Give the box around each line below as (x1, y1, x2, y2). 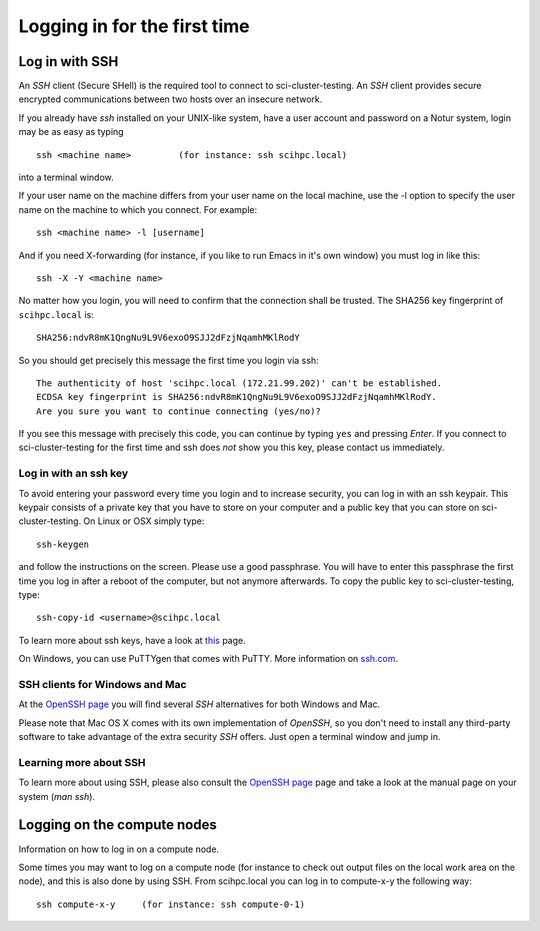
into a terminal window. (18, 171, 114, 184)
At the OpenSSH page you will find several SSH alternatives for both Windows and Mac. (18, 698, 381, 710)
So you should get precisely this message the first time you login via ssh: (18, 354, 319, 366)
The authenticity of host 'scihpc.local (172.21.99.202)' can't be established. (36, 377, 443, 389)
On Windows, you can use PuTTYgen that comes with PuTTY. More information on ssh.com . (18, 653, 399, 665)
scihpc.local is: (18, 308, 94, 320)
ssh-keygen (36, 538, 90, 550)
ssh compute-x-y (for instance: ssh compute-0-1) (36, 898, 305, 910)
